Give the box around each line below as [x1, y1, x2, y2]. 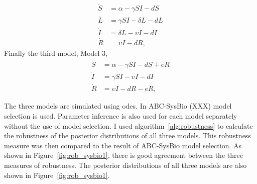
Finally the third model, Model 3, [4, 48, 107, 58]
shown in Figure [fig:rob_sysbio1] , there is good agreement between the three [4, 150, 243, 160]
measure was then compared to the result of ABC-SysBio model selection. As [4, 140, 242, 150]
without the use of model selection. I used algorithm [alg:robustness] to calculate [4, 120, 253, 131]
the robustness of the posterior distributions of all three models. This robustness [4, 130, 251, 141]
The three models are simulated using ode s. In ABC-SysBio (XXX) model [4, 101, 232, 111]
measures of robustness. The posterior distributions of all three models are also [4, 159, 247, 170]
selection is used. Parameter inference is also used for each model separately [4, 110, 237, 121]
